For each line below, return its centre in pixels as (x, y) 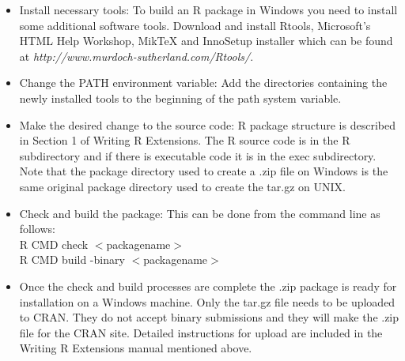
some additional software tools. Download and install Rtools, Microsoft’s (195, 25)
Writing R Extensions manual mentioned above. (136, 348)
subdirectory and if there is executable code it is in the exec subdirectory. (198, 155)
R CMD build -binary (72, 259)
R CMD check (54, 244)
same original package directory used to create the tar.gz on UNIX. (182, 186)
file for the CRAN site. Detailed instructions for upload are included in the (201, 332)
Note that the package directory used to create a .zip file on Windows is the (204, 171)
